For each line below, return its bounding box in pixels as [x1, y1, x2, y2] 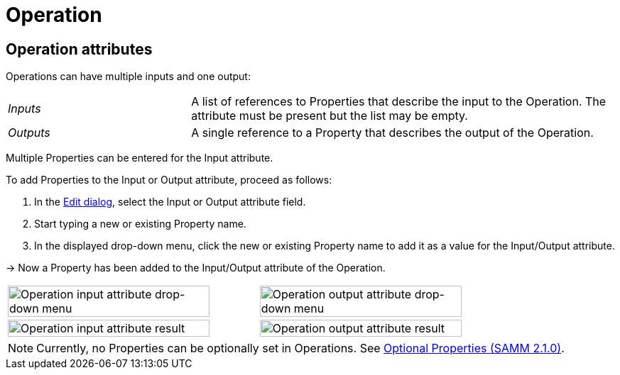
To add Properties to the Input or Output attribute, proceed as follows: [6, 174, 332, 186]
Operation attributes [6, 40, 153, 58]
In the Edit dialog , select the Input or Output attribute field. [34, 196, 306, 208]
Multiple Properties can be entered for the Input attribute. [6, 152, 273, 164]
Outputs [8, 125, 50, 140]
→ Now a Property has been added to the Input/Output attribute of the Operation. [6, 262, 386, 274]
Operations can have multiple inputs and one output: [6, 70, 251, 83]
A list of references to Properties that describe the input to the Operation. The [191, 94, 607, 109]
